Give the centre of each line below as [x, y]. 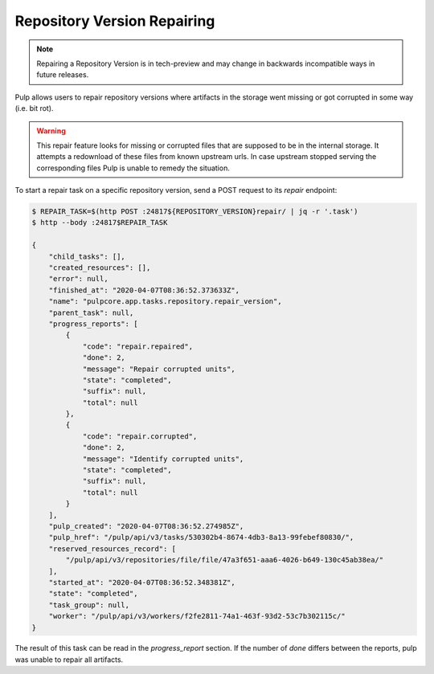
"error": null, [78, 279]
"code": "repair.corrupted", [140, 436]
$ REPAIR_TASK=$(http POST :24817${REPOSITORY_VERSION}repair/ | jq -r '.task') [195, 212]
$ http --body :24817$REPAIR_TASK [100, 223]
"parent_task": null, [91, 312]
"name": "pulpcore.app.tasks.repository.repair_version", [165, 302]
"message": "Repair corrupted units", [159, 369]
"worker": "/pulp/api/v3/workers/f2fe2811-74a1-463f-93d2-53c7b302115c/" [197, 616]
